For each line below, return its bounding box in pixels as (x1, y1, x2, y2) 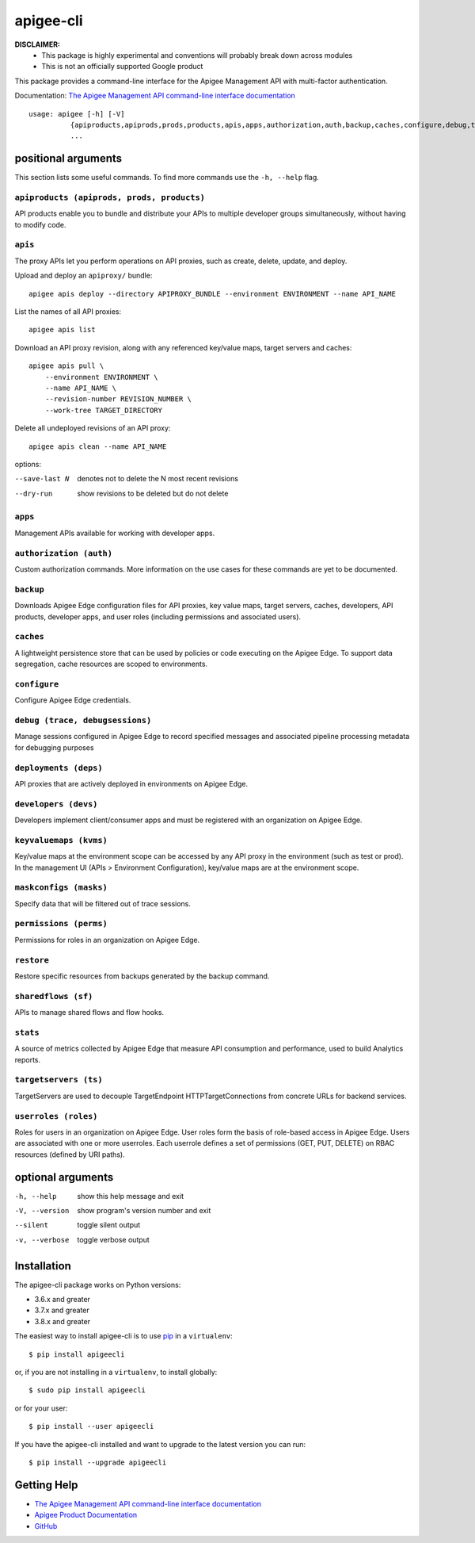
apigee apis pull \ (28, 362, 104, 370)
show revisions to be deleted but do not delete (77, 488, 229, 498)
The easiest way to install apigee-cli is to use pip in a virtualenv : (14, 1331, 233, 1341)
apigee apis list (28, 325, 96, 335)
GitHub (34, 1521, 58, 1530)
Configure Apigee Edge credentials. (14, 695, 131, 705)
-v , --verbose (14, 1235, 70, 1244)
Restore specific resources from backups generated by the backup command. (14, 971, 270, 981)
